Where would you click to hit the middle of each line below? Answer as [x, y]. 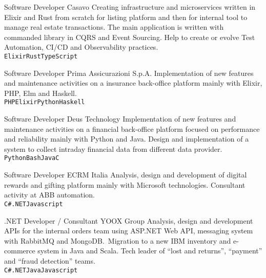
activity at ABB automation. [49, 195]
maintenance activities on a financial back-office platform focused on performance [132, 128]
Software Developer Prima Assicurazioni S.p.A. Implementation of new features [129, 73]
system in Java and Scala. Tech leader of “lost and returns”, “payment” [150, 251]
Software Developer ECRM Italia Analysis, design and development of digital [126, 175]
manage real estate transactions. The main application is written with [114, 27]
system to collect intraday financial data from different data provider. [113, 148]
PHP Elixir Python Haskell [45, 102]
